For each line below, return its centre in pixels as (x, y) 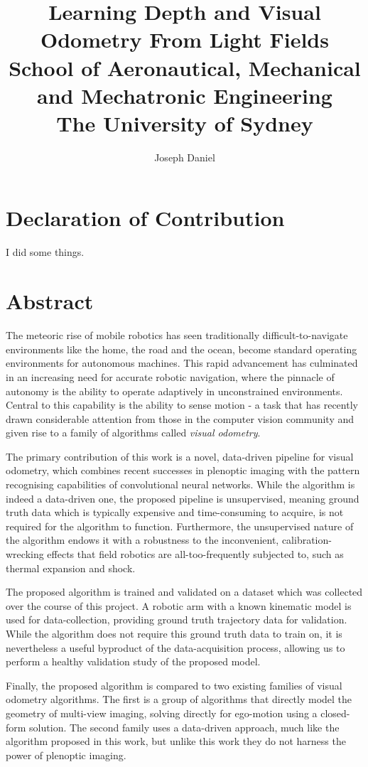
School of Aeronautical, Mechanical (185, 67)
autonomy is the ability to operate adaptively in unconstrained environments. (174, 391)
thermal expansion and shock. (71, 568)
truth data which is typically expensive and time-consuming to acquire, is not (175, 512)
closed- (335, 713)
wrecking (25, 554)
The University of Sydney (185, 123)
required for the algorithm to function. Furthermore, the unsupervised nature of (180, 526)
